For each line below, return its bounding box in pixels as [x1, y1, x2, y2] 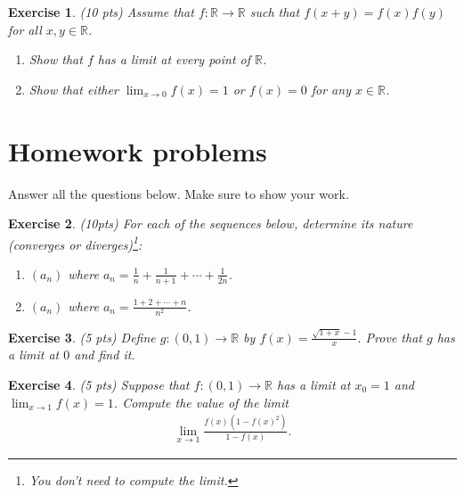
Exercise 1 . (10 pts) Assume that [8, 3, 194, 21]
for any [311, 79, 351, 98]
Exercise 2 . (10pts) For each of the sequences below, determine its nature [8, 214, 413, 233]
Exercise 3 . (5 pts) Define [8, 327, 156, 346]
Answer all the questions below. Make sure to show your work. [8, 184, 349, 202]
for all [8, 20, 42, 38]
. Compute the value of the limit [113, 392, 289, 411]
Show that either [28, 79, 118, 98]
